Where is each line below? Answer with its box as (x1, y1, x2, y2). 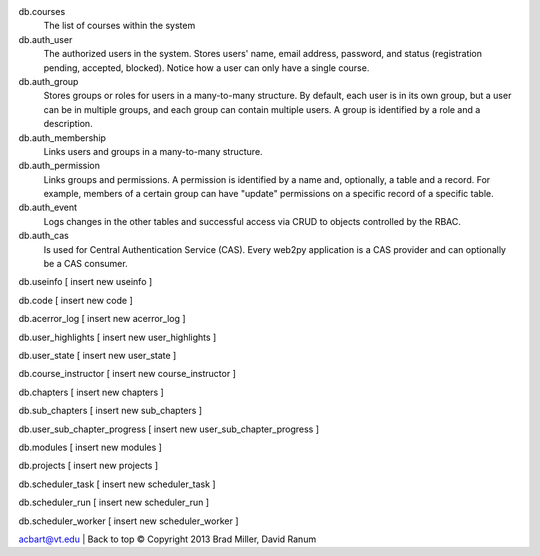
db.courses (18, 6, 66, 17)
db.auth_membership (18, 131, 107, 144)
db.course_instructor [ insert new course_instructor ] (18, 368, 237, 380)
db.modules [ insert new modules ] (18, 441, 162, 453)
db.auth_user (18, 33, 73, 45)
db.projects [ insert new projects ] (18, 460, 159, 472)
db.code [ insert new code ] (18, 294, 134, 306)
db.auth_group (18, 75, 79, 87)
